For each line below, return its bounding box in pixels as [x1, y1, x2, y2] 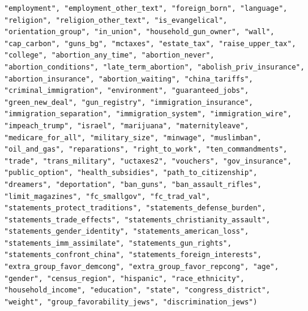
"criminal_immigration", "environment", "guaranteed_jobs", [4, 86, 249, 95]
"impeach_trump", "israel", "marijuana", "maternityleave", [4, 121, 249, 130]
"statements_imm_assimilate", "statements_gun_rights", [4, 238, 232, 247]
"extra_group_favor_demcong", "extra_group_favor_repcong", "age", [4, 262, 279, 271]
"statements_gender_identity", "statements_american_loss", [4, 227, 249, 236]
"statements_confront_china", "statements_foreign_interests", [4, 250, 262, 259]
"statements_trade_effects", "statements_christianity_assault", [4, 215, 270, 224]
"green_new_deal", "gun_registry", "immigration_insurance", [4, 98, 253, 107]
